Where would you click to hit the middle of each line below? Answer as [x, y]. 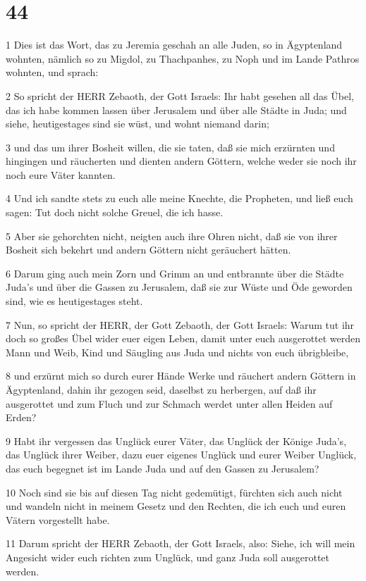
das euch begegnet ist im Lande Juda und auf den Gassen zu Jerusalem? [163, 468]
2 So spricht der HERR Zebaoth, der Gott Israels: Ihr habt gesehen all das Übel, [180, 95]
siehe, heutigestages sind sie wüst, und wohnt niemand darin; [138, 124]
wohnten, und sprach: [52, 72]
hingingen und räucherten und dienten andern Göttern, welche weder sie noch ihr [181, 161]
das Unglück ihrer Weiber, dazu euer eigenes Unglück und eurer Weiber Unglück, [181, 455]
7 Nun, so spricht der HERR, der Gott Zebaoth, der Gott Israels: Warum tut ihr [180, 324]
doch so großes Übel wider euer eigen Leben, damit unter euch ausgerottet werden [183, 338]
